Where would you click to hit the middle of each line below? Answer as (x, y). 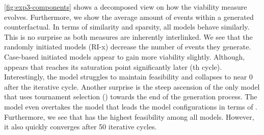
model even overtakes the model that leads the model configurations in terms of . (131, 106)
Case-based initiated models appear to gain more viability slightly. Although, (125, 56)
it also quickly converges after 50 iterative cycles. (81, 127)
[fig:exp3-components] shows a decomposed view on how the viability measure (126, 7)
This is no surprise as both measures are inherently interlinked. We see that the (128, 36)
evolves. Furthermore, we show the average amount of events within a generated (129, 17)
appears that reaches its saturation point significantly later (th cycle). (113, 66)
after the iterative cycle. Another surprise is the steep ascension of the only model (132, 86)
